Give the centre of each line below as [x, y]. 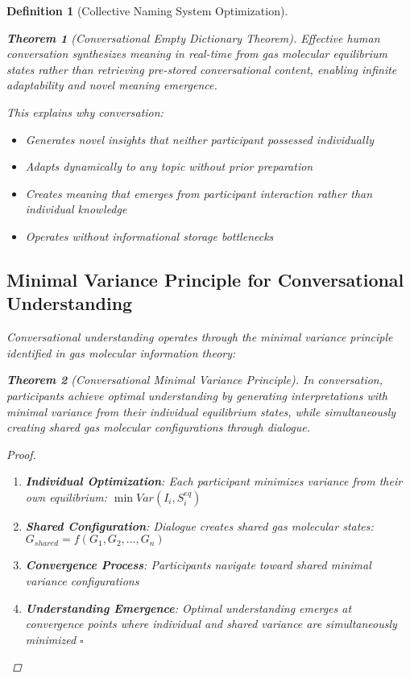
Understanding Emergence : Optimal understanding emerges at [188, 608]
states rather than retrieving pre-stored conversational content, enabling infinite [202, 69]
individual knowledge [76, 209]
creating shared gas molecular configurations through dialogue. [158, 427]
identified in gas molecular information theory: [121, 352]
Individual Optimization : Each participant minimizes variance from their [214, 481]
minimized [51, 639]
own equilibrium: [66, 496]
